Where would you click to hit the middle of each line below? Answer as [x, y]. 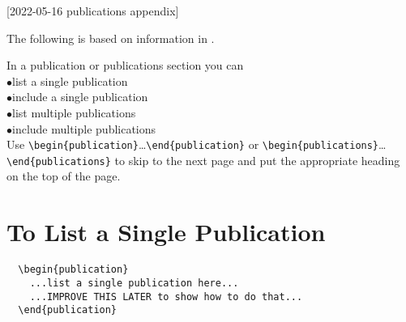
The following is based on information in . [111, 38]
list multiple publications [74, 112]
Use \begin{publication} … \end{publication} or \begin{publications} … [197, 144]
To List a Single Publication [166, 232]
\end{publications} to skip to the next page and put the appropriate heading [203, 160]
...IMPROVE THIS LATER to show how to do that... [166, 297]
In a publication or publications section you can [125, 65]
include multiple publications [84, 128]
